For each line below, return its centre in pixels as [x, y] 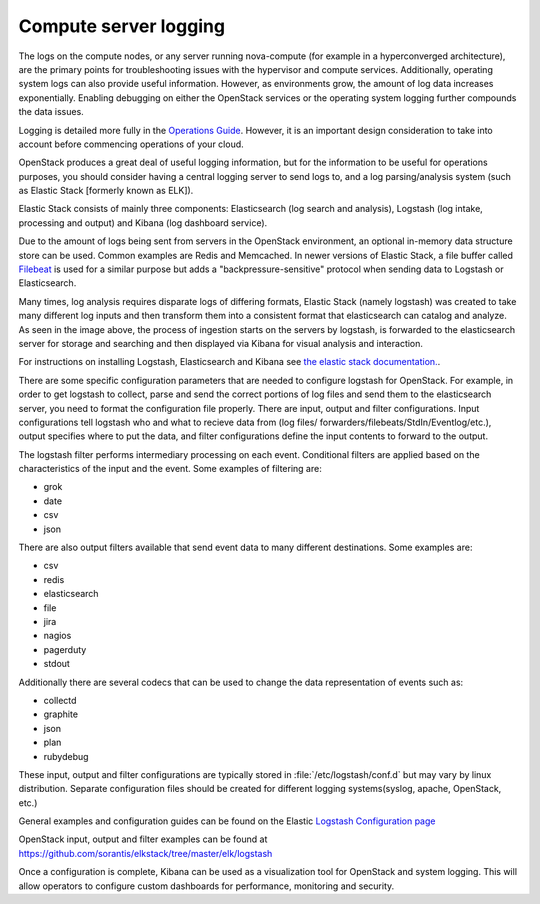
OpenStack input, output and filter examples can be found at [143, 839]
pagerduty [65, 649]
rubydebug [66, 756]
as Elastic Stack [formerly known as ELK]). [106, 191]
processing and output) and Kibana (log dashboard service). [143, 222]
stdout [56, 664]
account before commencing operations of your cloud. [131, 144]
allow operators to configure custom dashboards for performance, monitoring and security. [206, 886]
